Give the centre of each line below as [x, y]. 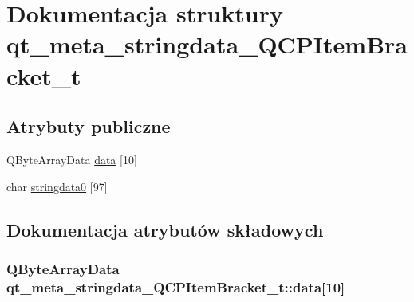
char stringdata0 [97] [57, 186]
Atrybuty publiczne [89, 126]
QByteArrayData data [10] [72, 159]
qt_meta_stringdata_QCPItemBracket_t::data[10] [176, 286]
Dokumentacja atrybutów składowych [165, 229]
